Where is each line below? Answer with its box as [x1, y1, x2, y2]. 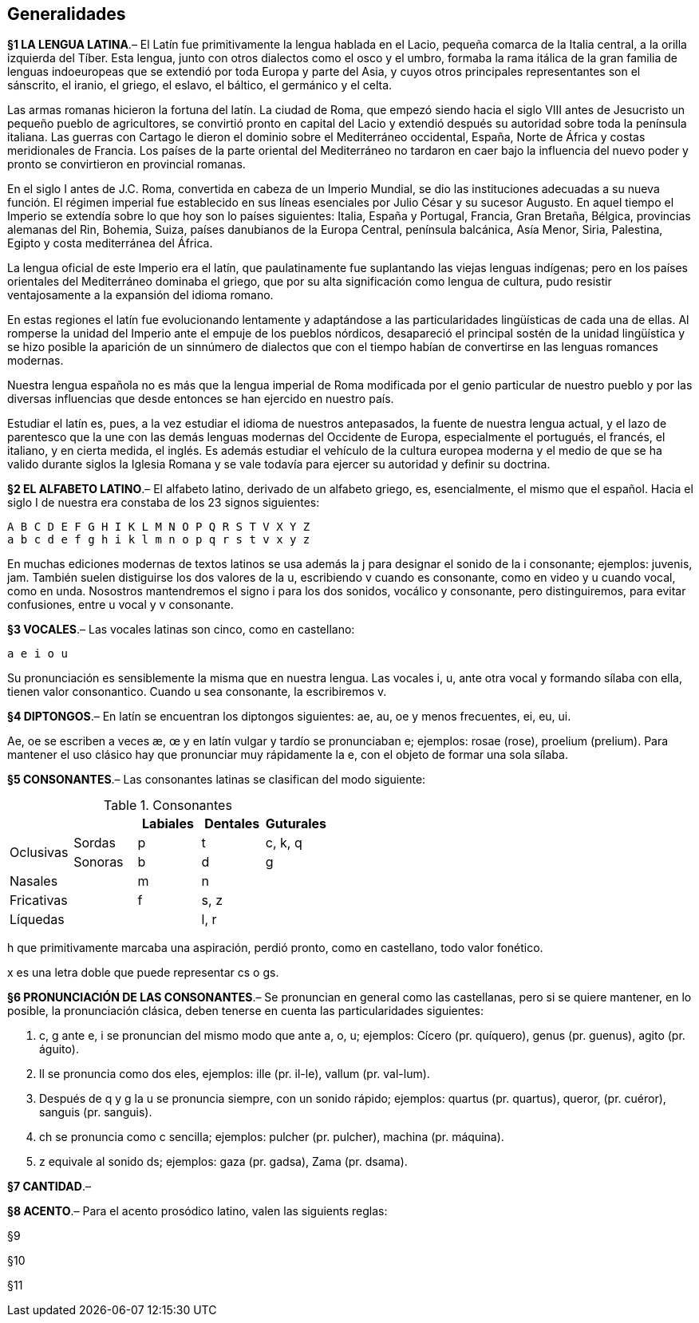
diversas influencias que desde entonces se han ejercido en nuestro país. [7, 392, 394, 406]
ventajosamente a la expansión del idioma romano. [7, 288, 274, 302]
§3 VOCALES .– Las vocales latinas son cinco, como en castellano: [7, 622, 355, 637]
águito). [39, 1042, 79, 1056]
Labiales [142, 816, 194, 832]
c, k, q [265, 835, 302, 851]
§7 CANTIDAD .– [7, 1179, 91, 1194]
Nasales [10, 873, 58, 890]
